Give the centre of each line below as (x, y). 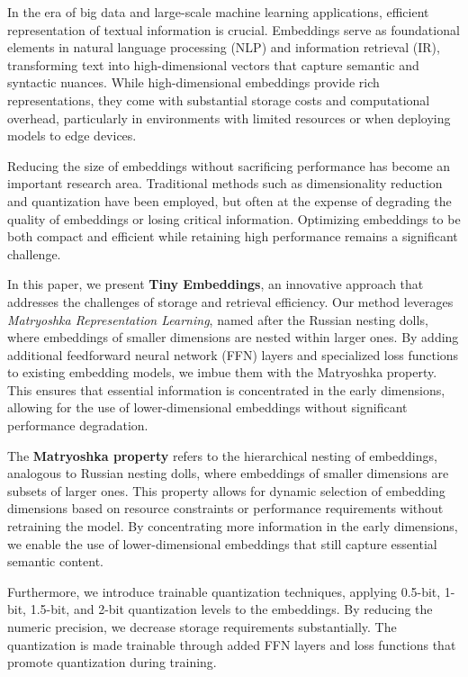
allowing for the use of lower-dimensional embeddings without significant (207, 407)
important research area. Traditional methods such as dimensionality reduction (225, 183)
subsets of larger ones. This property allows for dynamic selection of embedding (226, 490)
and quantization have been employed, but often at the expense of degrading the (229, 200)
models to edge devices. (72, 135)
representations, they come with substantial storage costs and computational (219, 99)
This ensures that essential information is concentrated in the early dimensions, (226, 389)
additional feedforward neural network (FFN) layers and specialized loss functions (233, 354)
